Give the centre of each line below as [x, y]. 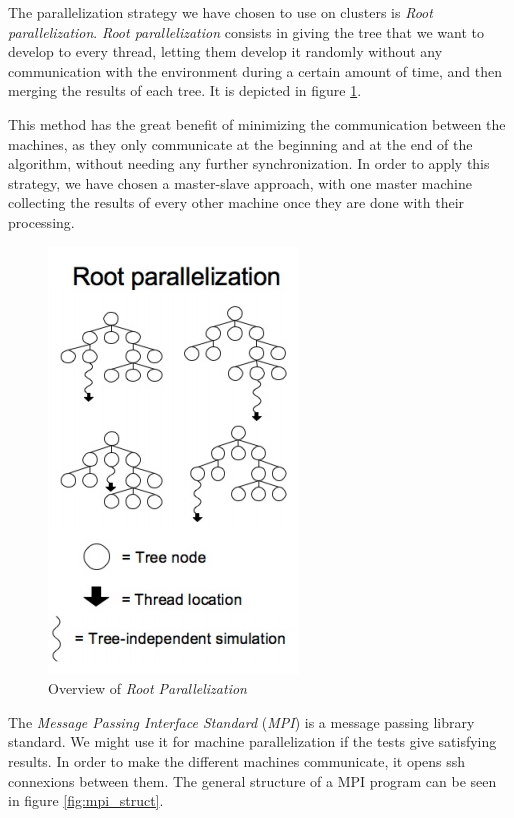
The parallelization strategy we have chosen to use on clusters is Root [220, 12]
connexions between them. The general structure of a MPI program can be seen [252, 780]
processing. [41, 221]
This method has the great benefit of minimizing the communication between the [257, 123]
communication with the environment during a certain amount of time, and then [255, 70]
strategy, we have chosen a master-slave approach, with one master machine [240, 182]
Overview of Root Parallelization [147, 688]
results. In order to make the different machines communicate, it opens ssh [237, 760]
